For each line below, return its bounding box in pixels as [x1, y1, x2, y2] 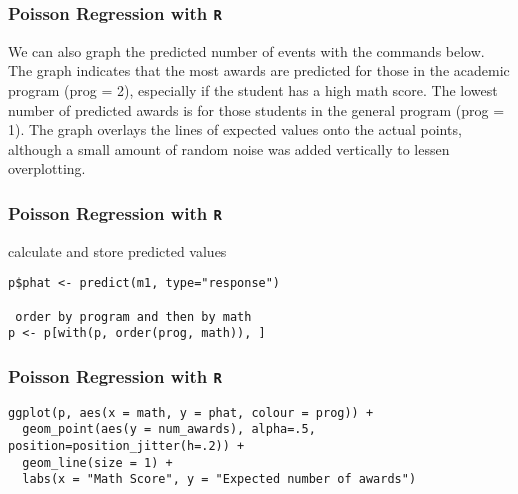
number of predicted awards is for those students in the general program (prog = [8, 99, 505, 120]
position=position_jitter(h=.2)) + [8, 439, 245, 454]
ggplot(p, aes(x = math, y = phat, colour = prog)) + [8, 405, 374, 420]
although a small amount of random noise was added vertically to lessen [8, 138, 450, 159]
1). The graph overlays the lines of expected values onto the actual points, [8, 119, 462, 140]
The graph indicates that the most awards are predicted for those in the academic [8, 60, 510, 81]
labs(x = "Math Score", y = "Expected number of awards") [22, 472, 417, 487]
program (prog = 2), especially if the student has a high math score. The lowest [8, 79, 498, 100]
